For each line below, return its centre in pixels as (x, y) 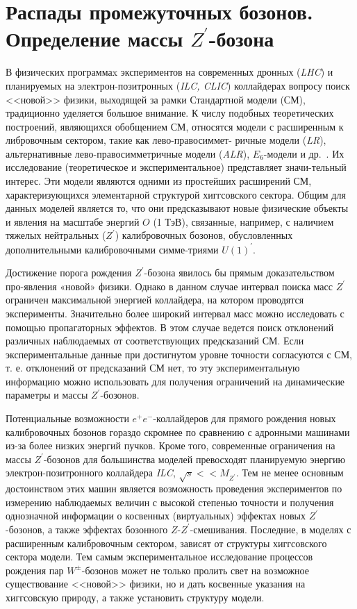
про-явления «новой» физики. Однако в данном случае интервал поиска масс (169, 286)
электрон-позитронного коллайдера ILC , (91, 473)
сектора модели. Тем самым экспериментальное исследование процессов (159, 557)
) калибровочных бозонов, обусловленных (204, 235)
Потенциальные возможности (67, 418)
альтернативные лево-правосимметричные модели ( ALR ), (128, 153)
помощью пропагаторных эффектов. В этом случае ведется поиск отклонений (170, 327)
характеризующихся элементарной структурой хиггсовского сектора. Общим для (176, 194)
